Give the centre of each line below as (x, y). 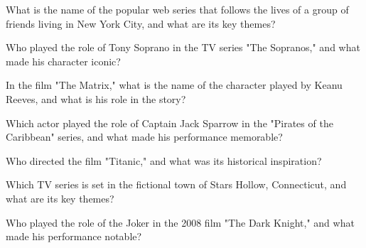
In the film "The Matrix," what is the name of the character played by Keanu (174, 85)
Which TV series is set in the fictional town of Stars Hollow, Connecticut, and (176, 184)
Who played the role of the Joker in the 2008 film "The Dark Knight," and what (180, 222)
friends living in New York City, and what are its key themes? (141, 23)
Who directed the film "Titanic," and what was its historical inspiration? (164, 160)
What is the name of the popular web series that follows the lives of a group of (177, 9)
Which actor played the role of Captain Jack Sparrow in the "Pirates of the (169, 123)
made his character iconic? (63, 61)
